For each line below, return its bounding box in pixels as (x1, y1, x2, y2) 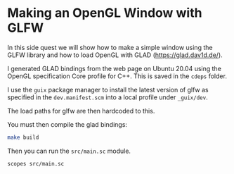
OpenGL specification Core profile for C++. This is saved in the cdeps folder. (7, 72, 227, 80)
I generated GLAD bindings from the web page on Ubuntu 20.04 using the (7, 64, 221, 73)
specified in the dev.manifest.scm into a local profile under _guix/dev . (7, 93, 209, 101)
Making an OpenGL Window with (7, 5, 202, 21)
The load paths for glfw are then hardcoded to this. (7, 106, 155, 115)
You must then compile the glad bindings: (7, 120, 128, 128)
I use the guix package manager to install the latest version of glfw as (7, 85, 209, 94)
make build (7, 134, 39, 141)
